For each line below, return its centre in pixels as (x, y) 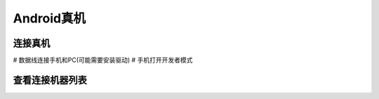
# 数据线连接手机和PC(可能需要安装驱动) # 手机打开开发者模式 (103, 60)
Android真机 (49, 18)
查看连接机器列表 (50, 80)
